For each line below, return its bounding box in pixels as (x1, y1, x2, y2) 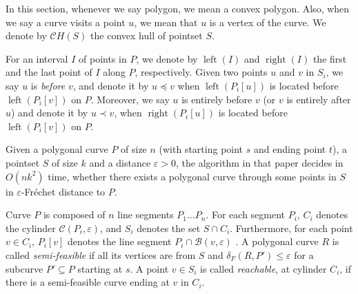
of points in (79, 51, 127, 65)
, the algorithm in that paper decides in (176, 155, 344, 169)
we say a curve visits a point (6, 14, 126, 29)
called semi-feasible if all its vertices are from (6, 247, 196, 262)
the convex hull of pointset (90, 28, 203, 43)
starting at (77, 261, 123, 275)
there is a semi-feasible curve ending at (6, 275, 170, 289)
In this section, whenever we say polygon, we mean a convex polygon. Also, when (6, 1, 350, 15)
